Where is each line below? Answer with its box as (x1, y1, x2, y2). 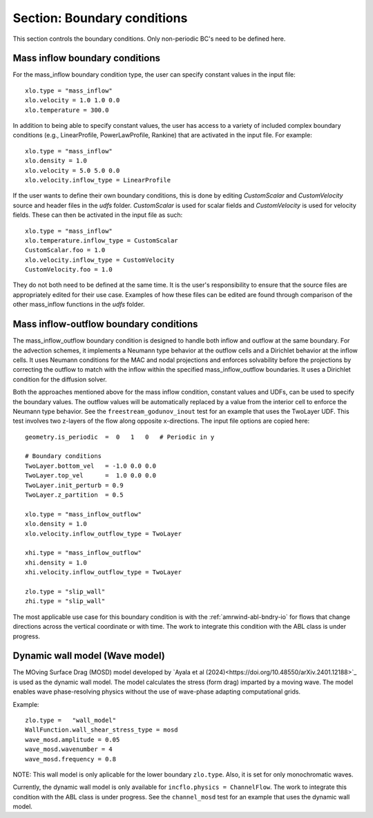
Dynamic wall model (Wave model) (12, 650, 165, 662)
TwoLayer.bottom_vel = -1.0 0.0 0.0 (25, 462, 157, 470)
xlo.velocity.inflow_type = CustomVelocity (25, 256, 175, 264)
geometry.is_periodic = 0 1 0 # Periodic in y (25, 432, 215, 441)
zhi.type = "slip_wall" (25, 598, 106, 605)
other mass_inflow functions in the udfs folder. (12, 301, 145, 309)
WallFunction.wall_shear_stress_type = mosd (25, 726, 179, 734)
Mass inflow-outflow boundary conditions (12, 318, 198, 330)
